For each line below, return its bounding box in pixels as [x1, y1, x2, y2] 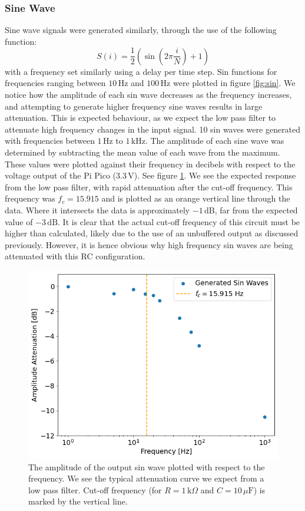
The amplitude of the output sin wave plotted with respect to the [28, 460, 265, 473]
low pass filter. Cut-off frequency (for [28, 483, 162, 496]
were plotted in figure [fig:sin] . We [173, 77, 296, 89]
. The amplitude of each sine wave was [145, 134, 284, 147]
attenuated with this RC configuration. [5, 250, 145, 262]
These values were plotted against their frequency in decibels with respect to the [5, 157, 296, 170]
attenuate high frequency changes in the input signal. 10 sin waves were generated [5, 123, 301, 135]
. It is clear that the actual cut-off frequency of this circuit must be [58, 215, 300, 228]
